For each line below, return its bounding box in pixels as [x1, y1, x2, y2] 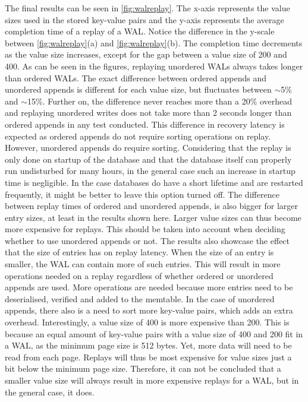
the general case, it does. [5, 385, 95, 398]
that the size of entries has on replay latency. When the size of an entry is [5, 246, 274, 258]
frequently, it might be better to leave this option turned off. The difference [5, 188, 279, 200]
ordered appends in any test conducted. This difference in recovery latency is [5, 118, 285, 130]
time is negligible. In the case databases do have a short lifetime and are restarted [5, 176, 303, 188]
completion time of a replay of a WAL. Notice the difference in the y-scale [5, 25, 275, 37]
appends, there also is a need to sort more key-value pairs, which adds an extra [5, 304, 293, 316]
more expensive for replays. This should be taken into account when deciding [5, 223, 285, 235]
